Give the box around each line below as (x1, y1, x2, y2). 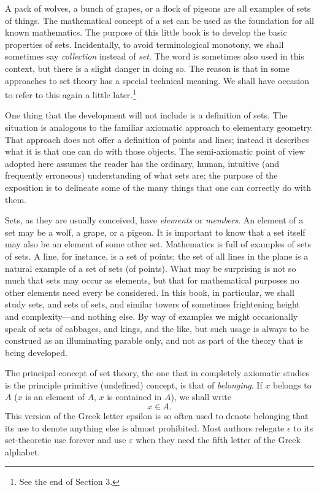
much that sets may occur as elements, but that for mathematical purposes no (5, 274, 299, 287)
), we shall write (171, 390, 231, 403)
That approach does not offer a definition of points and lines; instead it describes (5, 133, 309, 145)
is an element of (25, 390, 85, 403)
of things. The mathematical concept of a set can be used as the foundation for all (5, 14, 314, 26)
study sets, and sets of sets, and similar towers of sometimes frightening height (5, 298, 300, 311)
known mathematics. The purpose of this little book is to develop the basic (5, 26, 287, 39)
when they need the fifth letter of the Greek (136, 433, 301, 446)
